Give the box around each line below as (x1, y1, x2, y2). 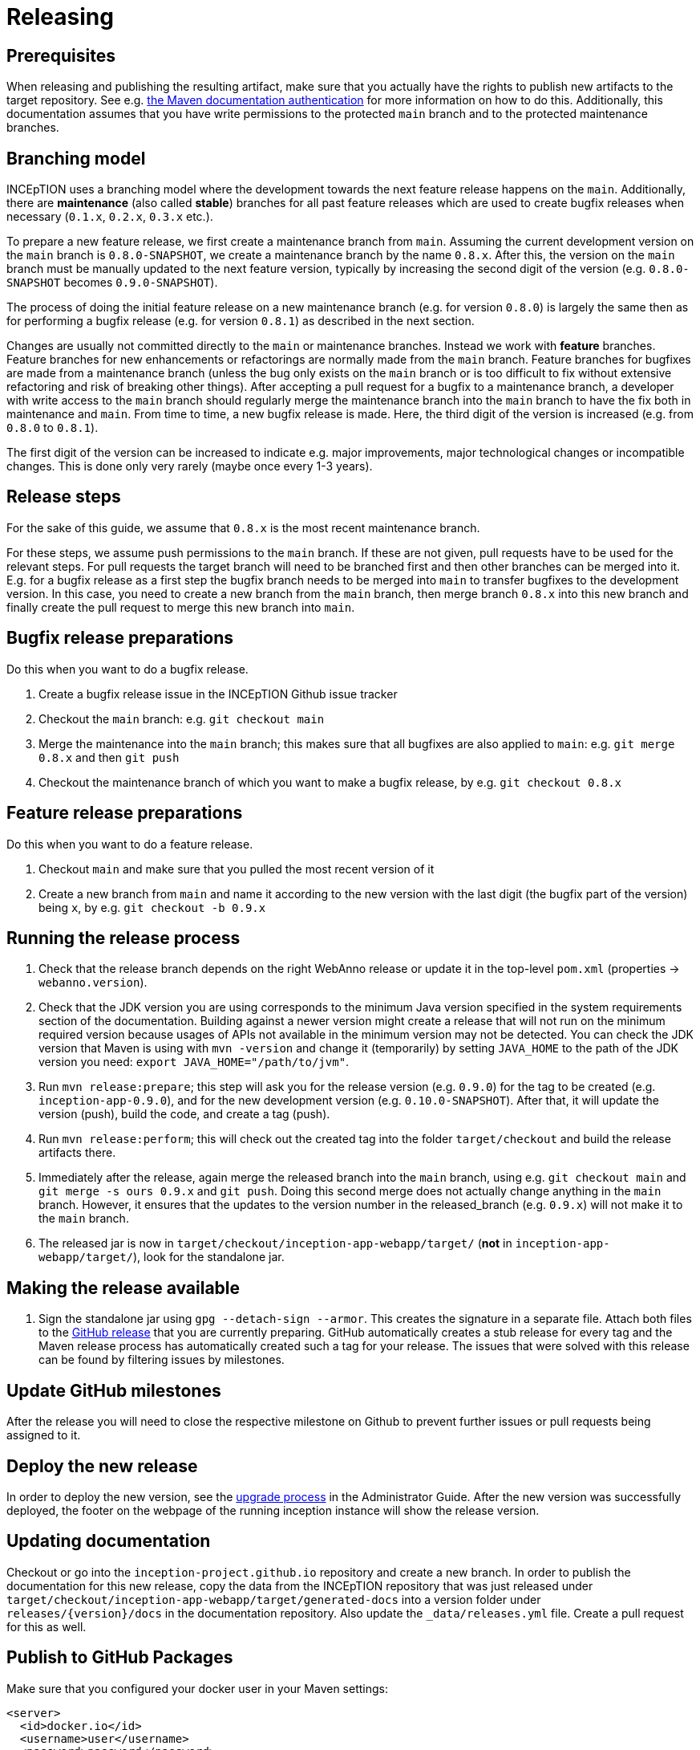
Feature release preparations (6, 803, 243, 824)
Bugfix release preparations (6, 628, 233, 649)
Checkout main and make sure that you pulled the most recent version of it (38, 861, 435, 876)
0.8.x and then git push (38, 750, 180, 764)
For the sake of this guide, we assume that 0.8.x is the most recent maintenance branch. (6, 520, 480, 535)
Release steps (6, 486, 121, 507)
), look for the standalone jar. (133, 1250, 285, 1264)
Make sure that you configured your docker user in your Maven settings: (6, 1681, 388, 1695)
